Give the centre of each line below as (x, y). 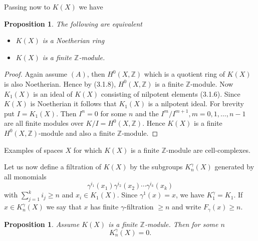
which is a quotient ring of (184, 74)
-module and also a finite (77, 133)
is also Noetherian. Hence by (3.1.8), (60, 83)
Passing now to (27, 7)
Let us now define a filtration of (53, 167)
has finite (104, 207)
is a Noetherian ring (73, 40)
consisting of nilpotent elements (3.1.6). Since (171, 93)
